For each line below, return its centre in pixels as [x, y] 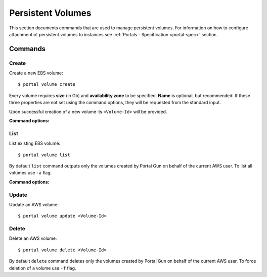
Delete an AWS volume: [33, 238]
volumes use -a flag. [30, 173]
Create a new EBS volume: [36, 73]
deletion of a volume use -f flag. [43, 268]
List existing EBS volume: [35, 143]
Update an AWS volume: [34, 204]
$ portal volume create [47, 84]
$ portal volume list [44, 155]
